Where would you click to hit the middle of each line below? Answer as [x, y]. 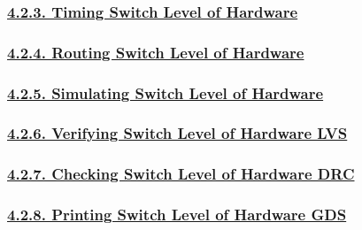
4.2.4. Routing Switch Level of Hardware [156, 52]
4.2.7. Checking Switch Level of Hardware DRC [181, 174]
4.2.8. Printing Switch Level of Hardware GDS [177, 215]
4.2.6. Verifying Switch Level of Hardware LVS [177, 133]
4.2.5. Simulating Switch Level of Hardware [166, 92]
